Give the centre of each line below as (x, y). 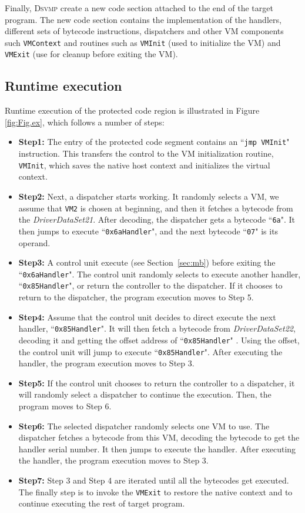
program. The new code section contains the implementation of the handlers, (143, 19)
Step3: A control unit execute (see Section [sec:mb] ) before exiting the (147, 262)
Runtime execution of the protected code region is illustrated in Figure (132, 110)
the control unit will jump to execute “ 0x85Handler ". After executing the (150, 351)
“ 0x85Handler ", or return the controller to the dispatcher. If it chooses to (150, 285)
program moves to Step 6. (65, 406)
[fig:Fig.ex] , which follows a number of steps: (85, 122)
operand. (34, 242)
